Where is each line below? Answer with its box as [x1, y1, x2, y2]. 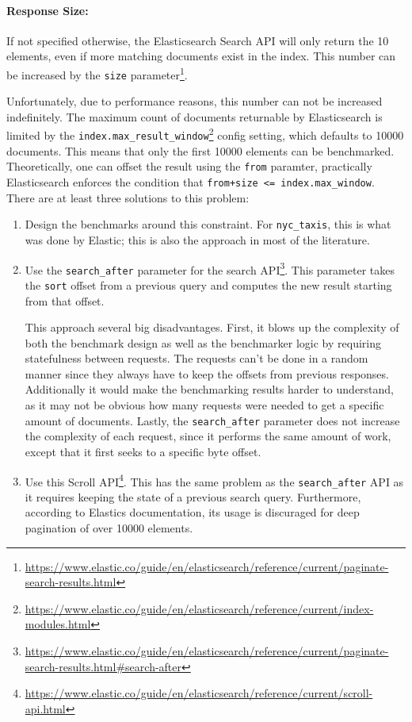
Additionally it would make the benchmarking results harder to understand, [25, 381, 395, 397]
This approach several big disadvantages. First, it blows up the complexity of [25, 319, 399, 336]
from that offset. [25, 292, 105, 309]
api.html [25, 700, 66, 716]
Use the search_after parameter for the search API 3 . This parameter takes [25, 259, 395, 278]
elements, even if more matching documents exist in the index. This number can [6, 48, 396, 64]
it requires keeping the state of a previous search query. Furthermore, [25, 488, 361, 505]
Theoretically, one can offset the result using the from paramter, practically [6, 158, 372, 175]
